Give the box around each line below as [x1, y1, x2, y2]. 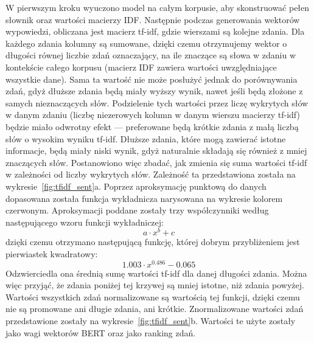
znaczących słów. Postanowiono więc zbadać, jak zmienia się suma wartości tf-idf [5, 156, 307, 168]
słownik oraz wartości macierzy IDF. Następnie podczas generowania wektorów [5, 13, 300, 26]
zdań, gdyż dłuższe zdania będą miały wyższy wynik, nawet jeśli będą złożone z [5, 85, 303, 97]
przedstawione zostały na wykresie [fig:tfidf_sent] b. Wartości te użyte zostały [5, 314, 296, 327]
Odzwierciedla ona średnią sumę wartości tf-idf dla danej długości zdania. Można [5, 266, 307, 279]
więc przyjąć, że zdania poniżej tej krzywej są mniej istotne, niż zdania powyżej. [5, 279, 304, 291]
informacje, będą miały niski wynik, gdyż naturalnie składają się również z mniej [5, 144, 307, 157]
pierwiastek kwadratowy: [5, 247, 98, 260]
